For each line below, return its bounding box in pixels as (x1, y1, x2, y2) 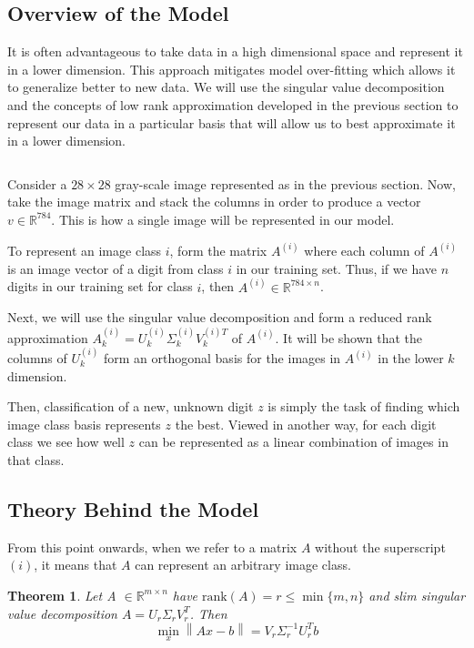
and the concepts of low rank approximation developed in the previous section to (7, 95, 459, 114)
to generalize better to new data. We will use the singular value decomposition (7, 77, 445, 96)
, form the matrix (169, 240, 267, 259)
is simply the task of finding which (267, 397, 460, 416)
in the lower (378, 349, 444, 368)
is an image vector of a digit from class (7, 258, 224, 278)
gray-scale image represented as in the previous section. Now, (115, 174, 456, 193)
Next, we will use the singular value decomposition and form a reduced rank (7, 308, 432, 327)
